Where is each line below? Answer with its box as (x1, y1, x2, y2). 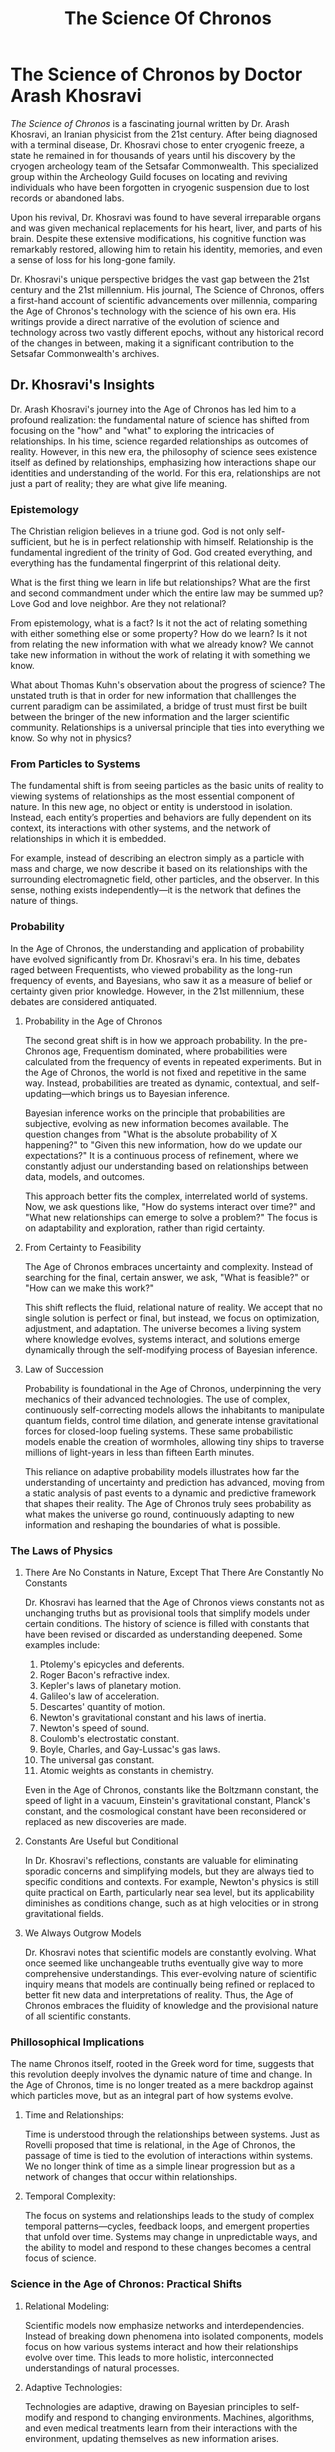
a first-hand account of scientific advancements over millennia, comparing (10, 294, 318, 306)
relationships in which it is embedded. (10, 833, 167, 845)
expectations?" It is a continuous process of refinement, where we (24, 1149, 299, 1161)
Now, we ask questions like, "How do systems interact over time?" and (24, 1200, 316, 1212)
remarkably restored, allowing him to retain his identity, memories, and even (10, 243, 323, 255)
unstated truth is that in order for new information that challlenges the (10, 690, 297, 702)
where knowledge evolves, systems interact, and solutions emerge (24, 1333, 300, 1345)
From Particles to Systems (10, 757, 141, 771)
